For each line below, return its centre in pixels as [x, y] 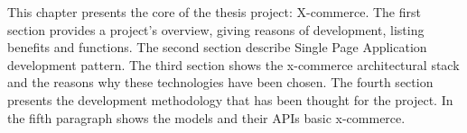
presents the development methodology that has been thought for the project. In [230, 99]
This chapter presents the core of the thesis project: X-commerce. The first [214, 12]
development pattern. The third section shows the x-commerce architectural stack [233, 64]
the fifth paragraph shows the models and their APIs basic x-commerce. [206, 117]
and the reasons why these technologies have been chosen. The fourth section [220, 82]
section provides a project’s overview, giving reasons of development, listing [216, 29]
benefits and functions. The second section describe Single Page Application [217, 47]
